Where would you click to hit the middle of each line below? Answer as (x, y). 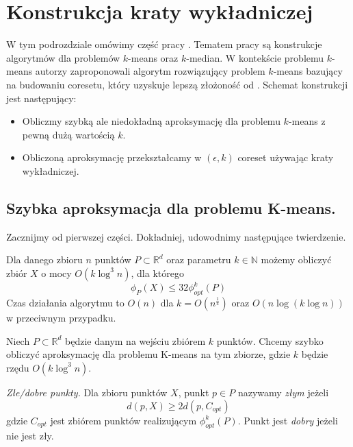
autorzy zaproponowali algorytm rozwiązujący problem (150, 71)
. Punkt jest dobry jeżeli (288, 420)
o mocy (56, 273)
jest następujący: (41, 98)
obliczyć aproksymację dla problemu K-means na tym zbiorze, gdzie (148, 354)
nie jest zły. (30, 436)
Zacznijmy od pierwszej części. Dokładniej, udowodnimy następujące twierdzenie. (176, 236)
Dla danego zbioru (44, 259)
